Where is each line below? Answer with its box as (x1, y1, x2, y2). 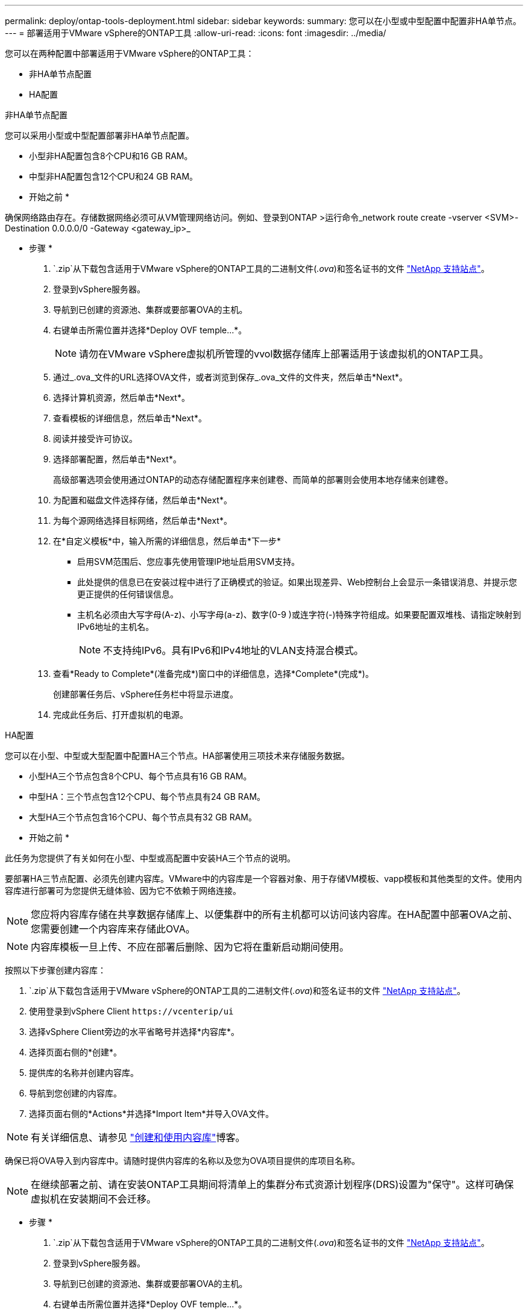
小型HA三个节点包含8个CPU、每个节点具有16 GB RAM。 (29, 771, 252, 781)
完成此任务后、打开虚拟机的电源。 (53, 709, 188, 720)
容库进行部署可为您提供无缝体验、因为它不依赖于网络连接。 (5, 885, 241, 896)
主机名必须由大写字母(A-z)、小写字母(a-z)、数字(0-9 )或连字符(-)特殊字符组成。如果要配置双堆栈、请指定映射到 (77, 609, 521, 620)
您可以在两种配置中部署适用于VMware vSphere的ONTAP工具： (5, 48, 254, 58)
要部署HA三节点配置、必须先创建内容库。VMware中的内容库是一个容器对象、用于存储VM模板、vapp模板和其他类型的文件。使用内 (5, 873, 522, 884)
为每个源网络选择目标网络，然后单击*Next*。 (53, 515, 232, 526)
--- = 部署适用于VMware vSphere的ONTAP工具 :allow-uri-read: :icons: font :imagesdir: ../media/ (5, 28, 386, 38)
